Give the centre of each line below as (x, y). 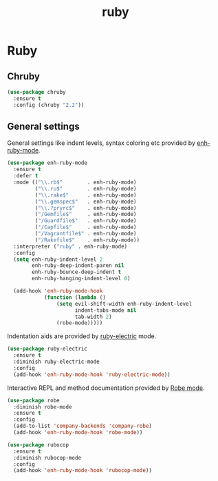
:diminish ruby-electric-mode (56, 362)
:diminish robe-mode (43, 407)
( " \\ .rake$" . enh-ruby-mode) (86, 195)
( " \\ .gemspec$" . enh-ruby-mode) (86, 202)
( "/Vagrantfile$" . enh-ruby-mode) (86, 234)
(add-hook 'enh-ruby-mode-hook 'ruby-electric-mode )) (92, 374)
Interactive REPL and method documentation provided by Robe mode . (106, 388)
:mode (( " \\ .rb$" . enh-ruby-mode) (75, 183)
